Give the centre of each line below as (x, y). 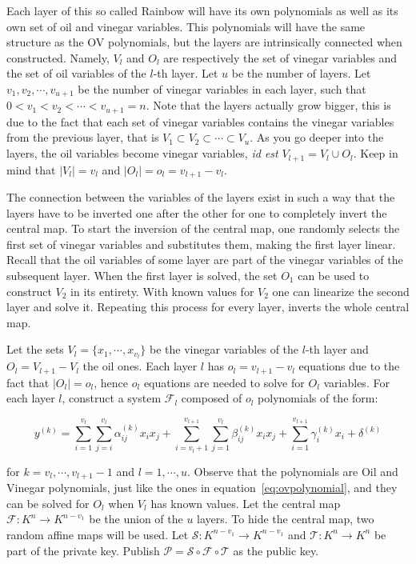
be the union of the (136, 519)
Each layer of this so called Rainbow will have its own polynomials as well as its (202, 10)
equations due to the (349, 366)
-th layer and (337, 349)
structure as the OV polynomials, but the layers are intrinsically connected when (204, 42)
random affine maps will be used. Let (98, 534)
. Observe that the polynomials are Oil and (292, 471)
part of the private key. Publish (83, 550)
